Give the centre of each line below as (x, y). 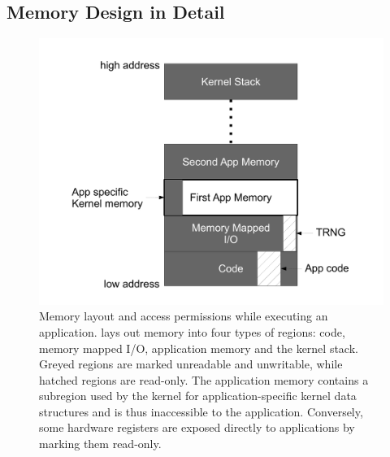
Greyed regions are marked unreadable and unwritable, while (191, 364)
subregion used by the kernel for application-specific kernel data (198, 396)
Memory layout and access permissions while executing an (184, 316)
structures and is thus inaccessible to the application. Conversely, (201, 411)
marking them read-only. (100, 444)
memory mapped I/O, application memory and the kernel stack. (199, 348)
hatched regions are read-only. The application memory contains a (204, 379)
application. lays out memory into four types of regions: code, (192, 331)
